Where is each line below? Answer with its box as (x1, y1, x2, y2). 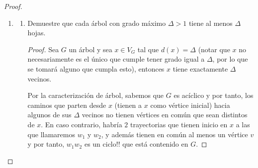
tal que (137, 44, 159, 54)
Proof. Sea (27, 44, 59, 54)
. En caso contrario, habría (41, 119, 122, 129)
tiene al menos (188, 17, 233, 28)
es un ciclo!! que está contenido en (84, 139, 188, 149)
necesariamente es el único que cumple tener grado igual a (27, 54, 205, 64)
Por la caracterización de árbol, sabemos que (27, 90, 164, 100)
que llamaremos (27, 129, 75, 139)
